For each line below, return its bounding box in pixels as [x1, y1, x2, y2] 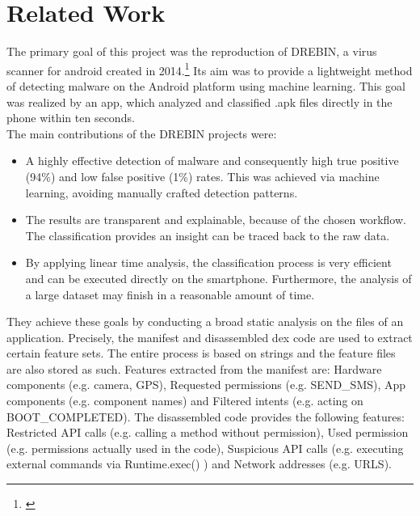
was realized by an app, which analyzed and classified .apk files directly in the [6, 93, 393, 110]
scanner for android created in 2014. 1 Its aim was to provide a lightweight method [6, 59, 413, 78]
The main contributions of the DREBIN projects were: [6, 125, 277, 142]
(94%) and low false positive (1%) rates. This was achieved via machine [25, 167, 380, 184]
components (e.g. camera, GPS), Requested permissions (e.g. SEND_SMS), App [6, 376, 406, 393]
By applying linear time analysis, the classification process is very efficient [25, 254, 392, 271]
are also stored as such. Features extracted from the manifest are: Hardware [6, 360, 382, 377]
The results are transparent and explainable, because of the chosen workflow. [25, 211, 406, 228]
